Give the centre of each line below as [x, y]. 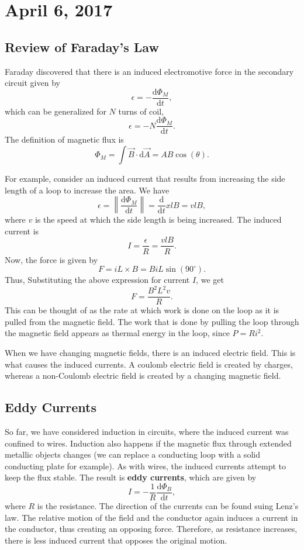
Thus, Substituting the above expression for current [97, 280]
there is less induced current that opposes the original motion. [116, 540]
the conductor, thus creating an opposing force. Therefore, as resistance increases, [151, 529]
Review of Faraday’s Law [82, 46]
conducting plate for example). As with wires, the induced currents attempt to [146, 466]
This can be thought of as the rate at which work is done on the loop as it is [142, 310]
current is [22, 231]
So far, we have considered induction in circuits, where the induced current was [147, 432]
